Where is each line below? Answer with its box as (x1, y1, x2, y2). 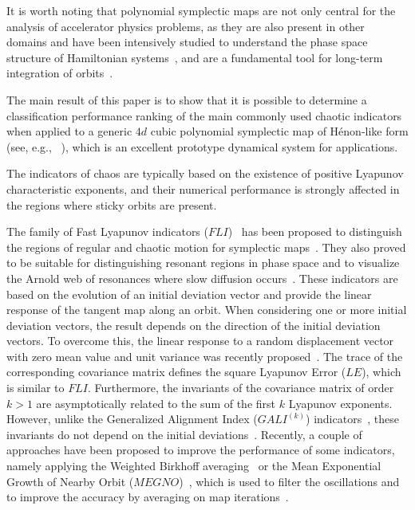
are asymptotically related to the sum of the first (36, 394, 276, 411)
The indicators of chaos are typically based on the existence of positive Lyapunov (6, 165, 404, 182)
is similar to (6, 379, 65, 396)
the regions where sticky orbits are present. (6, 196, 217, 213)
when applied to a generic (6, 123, 132, 139)
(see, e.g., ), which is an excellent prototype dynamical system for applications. (6, 138, 398, 155)
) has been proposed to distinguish (227, 223, 402, 240)
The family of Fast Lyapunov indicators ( (6, 223, 208, 240)
